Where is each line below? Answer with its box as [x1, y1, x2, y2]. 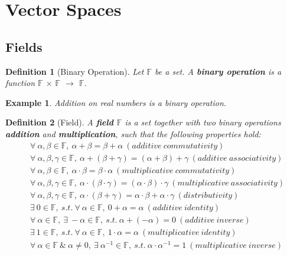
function [5, 77, 35, 89]
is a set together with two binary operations [125, 116, 281, 128]
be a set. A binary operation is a [155, 65, 282, 77]
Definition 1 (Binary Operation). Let [5, 65, 144, 77]
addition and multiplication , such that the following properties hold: [5, 127, 261, 140]
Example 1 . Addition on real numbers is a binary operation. [5, 96, 227, 108]
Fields [5, 37, 43, 55]
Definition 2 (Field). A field [5, 116, 114, 128]
